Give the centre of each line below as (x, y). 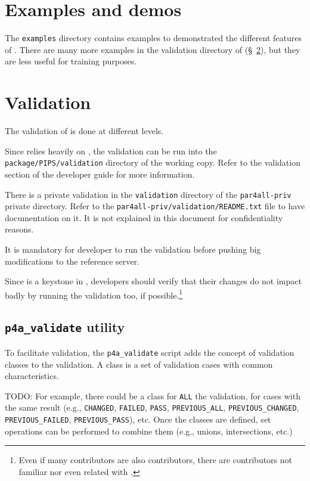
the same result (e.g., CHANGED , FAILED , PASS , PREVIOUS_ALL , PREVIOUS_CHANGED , (152, 407)
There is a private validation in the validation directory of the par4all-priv (148, 194)
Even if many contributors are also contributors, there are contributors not (156, 460)
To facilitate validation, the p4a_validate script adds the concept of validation (150, 352)
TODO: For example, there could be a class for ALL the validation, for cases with (153, 395)
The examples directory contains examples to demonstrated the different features (153, 38)
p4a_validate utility (65, 327)
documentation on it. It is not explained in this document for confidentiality (144, 217)
